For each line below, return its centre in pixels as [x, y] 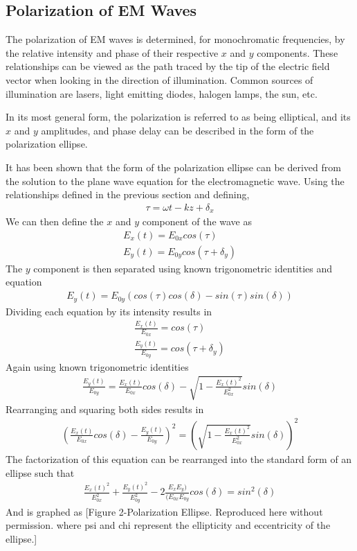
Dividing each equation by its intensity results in [109, 311]
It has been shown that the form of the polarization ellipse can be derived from [173, 167]
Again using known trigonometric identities [97, 366]
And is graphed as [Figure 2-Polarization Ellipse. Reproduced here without [164, 511]
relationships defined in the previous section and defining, [128, 194]
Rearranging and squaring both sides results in [105, 409]
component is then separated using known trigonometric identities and [183, 268]
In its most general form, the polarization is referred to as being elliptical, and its [178, 117]
